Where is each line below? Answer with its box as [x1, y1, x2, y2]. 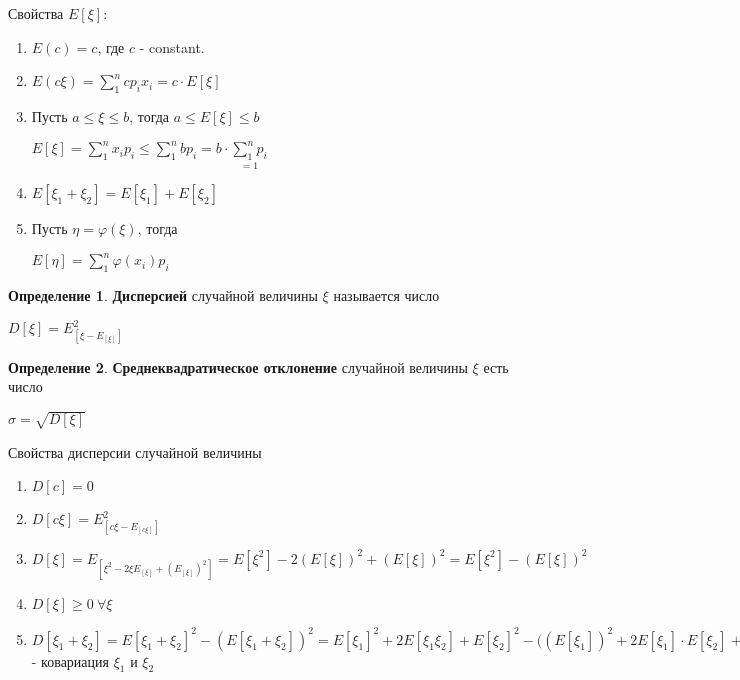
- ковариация [31, 650, 109, 671]
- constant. [139, 36, 205, 57]
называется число [333, 284, 440, 305]
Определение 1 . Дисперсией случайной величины [8, 284, 318, 305]
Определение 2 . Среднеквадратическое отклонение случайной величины [8, 356, 468, 377]
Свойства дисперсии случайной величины [8, 441, 262, 462]
